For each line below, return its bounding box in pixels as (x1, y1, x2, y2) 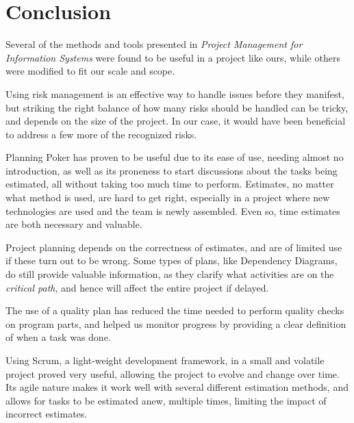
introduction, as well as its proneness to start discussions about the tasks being (5, 163, 338, 177)
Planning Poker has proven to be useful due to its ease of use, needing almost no (5, 150, 344, 164)
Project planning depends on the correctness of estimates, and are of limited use (5, 240, 342, 254)
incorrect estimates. (5, 407, 88, 421)
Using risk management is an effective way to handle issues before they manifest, (5, 86, 344, 101)
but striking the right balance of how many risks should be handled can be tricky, (5, 100, 349, 114)
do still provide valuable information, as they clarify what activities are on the (5, 267, 334, 281)
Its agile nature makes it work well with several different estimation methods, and (5, 380, 349, 394)
